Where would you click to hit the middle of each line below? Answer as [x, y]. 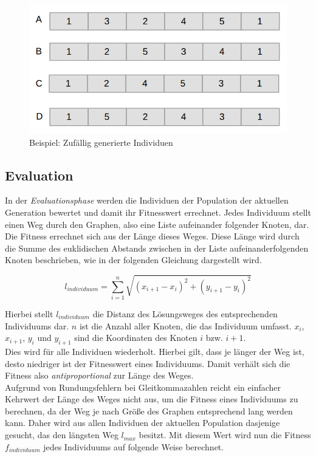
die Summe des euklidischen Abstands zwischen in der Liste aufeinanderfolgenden [157, 248]
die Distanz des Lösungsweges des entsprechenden [185, 313]
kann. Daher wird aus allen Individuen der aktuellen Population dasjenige [143, 423]
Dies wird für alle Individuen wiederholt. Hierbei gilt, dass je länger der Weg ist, [155, 351]
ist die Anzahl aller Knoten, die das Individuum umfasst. [185, 325]
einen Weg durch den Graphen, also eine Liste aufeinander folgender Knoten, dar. [157, 224]
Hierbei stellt [29, 313]
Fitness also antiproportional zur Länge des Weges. [99, 375]
